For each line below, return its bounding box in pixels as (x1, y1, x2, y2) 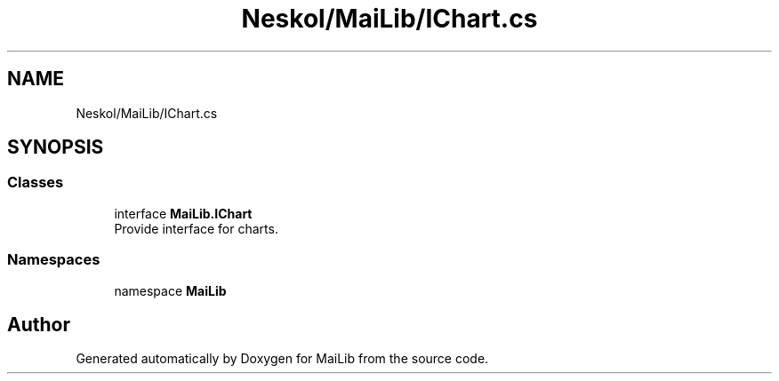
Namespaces (7, 250, 100, 269)
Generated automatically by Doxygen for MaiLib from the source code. (76, 351, 489, 367)
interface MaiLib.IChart (114, 205, 253, 221)
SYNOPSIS (7, 136, 104, 159)
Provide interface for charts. (114, 220, 278, 236)
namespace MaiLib (114, 282, 227, 298)
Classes (7, 173, 64, 192)
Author (7, 313, 70, 336)
